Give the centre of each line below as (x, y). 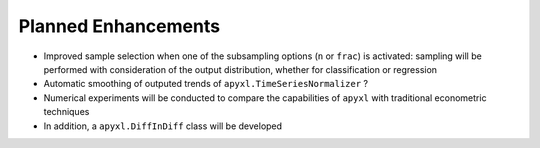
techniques (66, 112)
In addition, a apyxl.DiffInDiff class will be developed (163, 126)
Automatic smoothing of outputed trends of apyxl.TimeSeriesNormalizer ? (206, 84)
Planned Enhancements (119, 26)
